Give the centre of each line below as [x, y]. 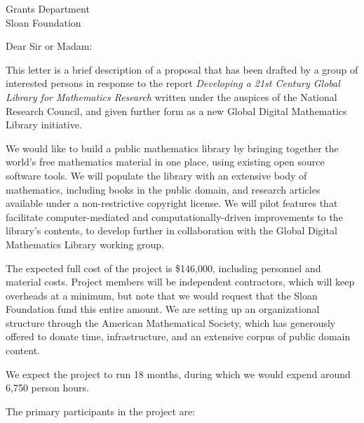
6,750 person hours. [47, 388]
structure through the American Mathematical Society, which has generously [171, 322]
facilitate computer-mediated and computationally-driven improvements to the [174, 216]
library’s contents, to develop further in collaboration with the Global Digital [171, 230]
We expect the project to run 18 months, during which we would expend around [178, 374]
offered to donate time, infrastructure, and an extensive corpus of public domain [178, 336]
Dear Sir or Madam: [49, 46]
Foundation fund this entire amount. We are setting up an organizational [163, 309]
